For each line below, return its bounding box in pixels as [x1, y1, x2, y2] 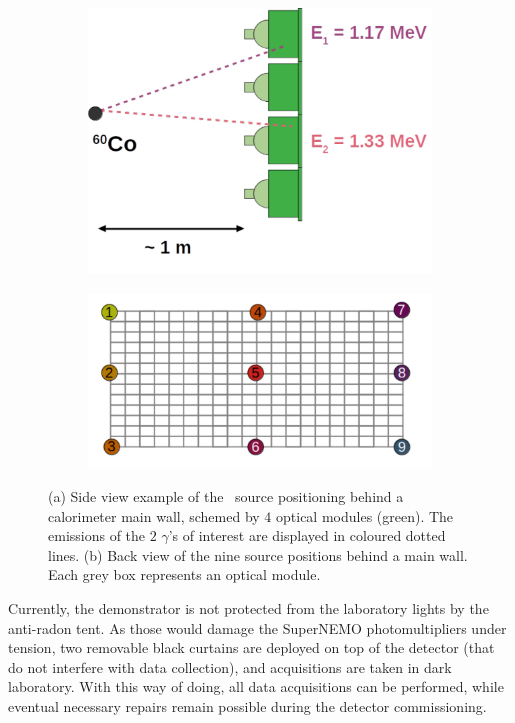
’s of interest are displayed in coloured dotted [168, 525, 446, 546]
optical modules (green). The [276, 505, 454, 526]
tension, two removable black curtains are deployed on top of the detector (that [8, 637, 495, 658]
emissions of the [48, 525, 146, 546]
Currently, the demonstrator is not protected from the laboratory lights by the [8, 597, 489, 618]
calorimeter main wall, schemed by [48, 505, 260, 526]
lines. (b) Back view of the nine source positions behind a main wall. [48, 544, 468, 565]
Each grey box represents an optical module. [48, 564, 321, 585]
